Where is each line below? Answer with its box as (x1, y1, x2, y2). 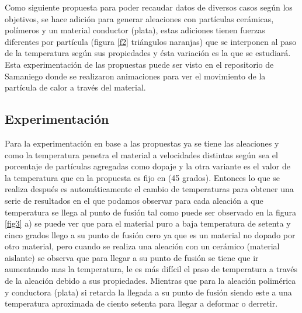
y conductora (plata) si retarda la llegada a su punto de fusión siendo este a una (5, 286, 292, 298)
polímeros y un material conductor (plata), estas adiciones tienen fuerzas (5, 24, 265, 36)
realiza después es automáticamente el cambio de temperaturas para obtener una (5, 183, 294, 195)
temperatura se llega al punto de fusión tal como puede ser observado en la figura (5, 206, 297, 218)
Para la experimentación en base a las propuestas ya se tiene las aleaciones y (5, 137, 279, 149)
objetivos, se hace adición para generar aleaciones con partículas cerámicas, (5, 12, 274, 25)
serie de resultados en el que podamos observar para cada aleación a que (5, 194, 263, 206)
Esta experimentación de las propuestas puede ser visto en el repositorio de (5, 58, 274, 70)
